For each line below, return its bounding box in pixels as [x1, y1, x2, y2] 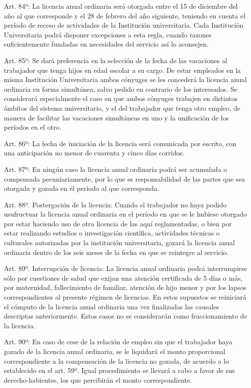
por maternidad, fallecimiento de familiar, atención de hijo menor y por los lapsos [4, 282, 247, 292]
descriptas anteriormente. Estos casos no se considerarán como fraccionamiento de [4, 311, 247, 321]
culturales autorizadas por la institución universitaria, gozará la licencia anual [4, 237, 235, 248]
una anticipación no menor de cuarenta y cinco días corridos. [4, 148, 185, 158]
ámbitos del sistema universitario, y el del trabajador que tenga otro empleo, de [4, 102, 240, 113]
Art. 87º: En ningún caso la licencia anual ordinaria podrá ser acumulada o [4, 164, 227, 174]
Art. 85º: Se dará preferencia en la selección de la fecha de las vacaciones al [4, 55, 227, 65]
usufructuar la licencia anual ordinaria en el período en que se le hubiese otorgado [4, 209, 247, 219]
